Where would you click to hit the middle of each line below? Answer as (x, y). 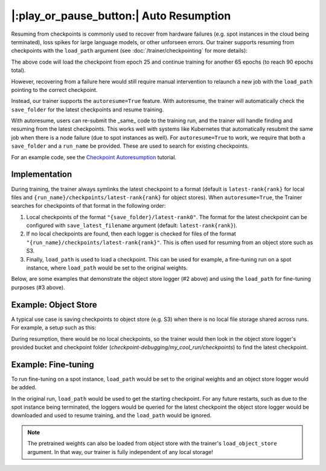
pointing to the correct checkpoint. (54, 90)
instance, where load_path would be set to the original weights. (107, 268)
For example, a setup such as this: (54, 328)
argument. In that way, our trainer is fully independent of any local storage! (120, 452)
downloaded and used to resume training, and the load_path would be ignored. (111, 415)
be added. (24, 387)
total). (18, 70)
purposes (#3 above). (38, 287)
